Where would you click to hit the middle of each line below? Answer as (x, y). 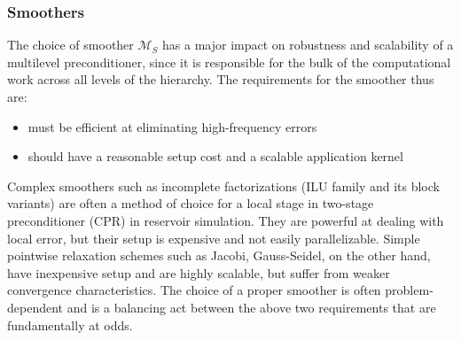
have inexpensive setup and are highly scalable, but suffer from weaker (199, 272)
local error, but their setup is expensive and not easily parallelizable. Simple (214, 238)
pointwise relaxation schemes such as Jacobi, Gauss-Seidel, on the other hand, (219, 255)
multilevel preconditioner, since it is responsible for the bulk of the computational (229, 62)
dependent (35, 307)
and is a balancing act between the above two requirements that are (251, 307)
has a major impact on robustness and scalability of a (308, 45)
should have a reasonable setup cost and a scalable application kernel (215, 156)
